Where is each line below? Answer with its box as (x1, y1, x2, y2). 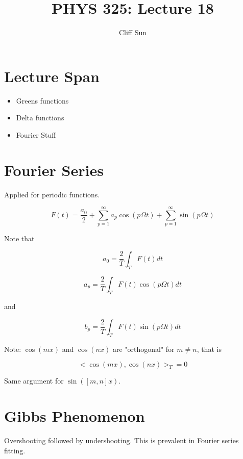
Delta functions (16, 112, 64, 123)
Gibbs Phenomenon (4, 405, 145, 426)
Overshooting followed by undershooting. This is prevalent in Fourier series (4, 435, 239, 446)
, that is (197, 343, 222, 354)
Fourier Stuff (16, 129, 56, 140)
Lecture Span (4, 65, 100, 86)
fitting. (4, 445, 26, 455)
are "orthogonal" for (112, 343, 175, 354)
